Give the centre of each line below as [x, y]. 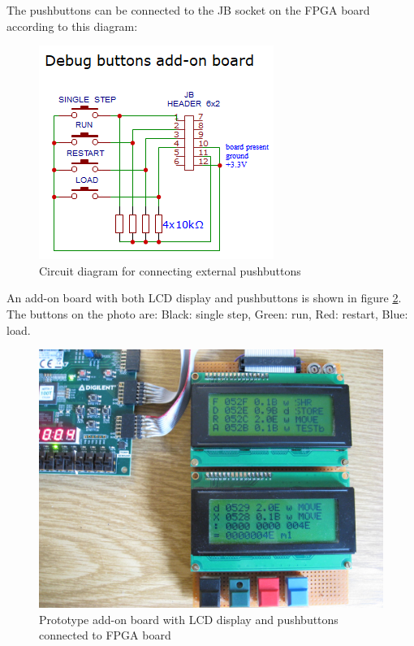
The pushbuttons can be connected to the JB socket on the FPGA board [188, 10]
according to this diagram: [72, 26]
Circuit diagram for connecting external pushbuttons [170, 270]
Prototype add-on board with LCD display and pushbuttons [189, 619]
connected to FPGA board [105, 635]
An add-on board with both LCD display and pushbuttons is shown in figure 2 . [204, 298]
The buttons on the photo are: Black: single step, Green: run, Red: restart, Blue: [207, 313]
